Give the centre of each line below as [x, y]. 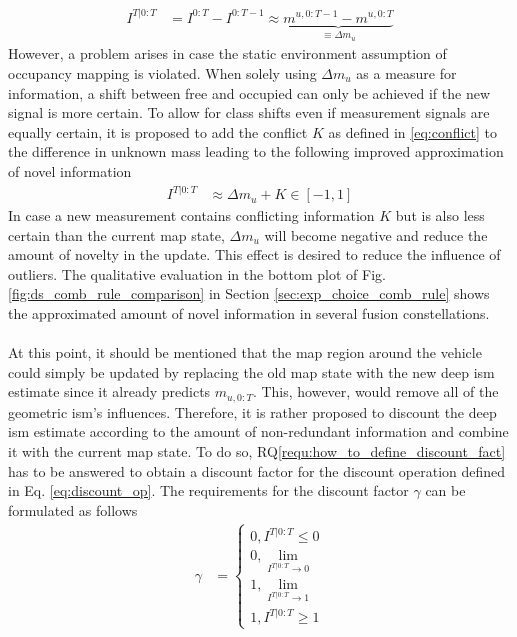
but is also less [440, 215]
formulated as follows [73, 509]
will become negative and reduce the [376, 234]
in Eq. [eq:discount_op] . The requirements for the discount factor [208, 490]
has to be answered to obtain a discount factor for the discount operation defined [257, 470]
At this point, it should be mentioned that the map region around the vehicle [245, 352]
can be [445, 490]
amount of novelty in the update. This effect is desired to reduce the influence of [254, 254]
